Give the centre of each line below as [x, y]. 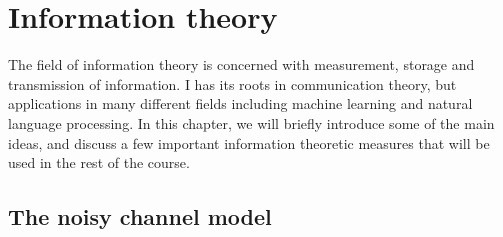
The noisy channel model [140, 216]
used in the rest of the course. [99, 162]
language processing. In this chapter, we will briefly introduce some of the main [251, 122]
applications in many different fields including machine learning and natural [240, 103]
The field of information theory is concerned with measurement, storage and [241, 64]
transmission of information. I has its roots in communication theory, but [232, 83]
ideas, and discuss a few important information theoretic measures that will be [249, 142]
